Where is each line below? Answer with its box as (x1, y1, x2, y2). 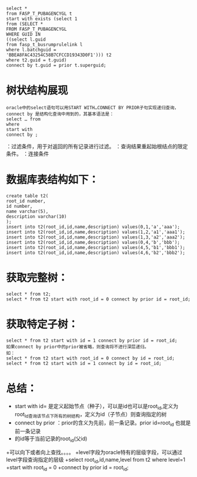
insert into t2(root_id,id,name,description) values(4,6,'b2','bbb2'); (6, 250, 185, 256)
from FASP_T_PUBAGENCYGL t (6, 11, 72, 17)
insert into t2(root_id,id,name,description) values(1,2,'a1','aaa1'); (6, 229, 185, 235)
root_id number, (6, 198, 46, 204)
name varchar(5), (6, 208, 49, 214)
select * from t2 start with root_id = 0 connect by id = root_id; (6, 355, 175, 361)
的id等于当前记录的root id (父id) (14, 435, 88, 443)
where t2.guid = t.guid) (6, 57, 67, 63)
